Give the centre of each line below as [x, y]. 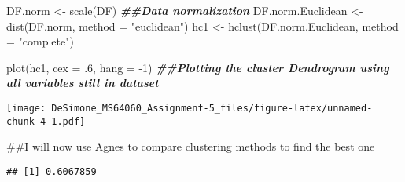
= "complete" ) [40, 41]
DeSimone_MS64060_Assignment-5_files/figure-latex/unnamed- [212, 108]
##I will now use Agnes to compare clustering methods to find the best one [191, 146]
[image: [26, 108]
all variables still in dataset [83, 83]
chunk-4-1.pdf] [46, 121]
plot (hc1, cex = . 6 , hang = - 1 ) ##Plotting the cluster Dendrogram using [198, 67]
